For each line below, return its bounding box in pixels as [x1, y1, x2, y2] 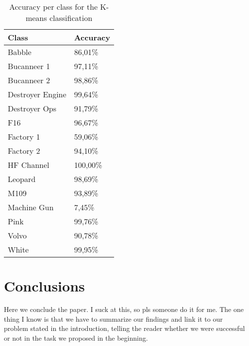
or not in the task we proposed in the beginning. [4, 332, 148, 343]
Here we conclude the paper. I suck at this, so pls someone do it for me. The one [4, 304, 244, 314]
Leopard [8, 173, 36, 184]
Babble [8, 46, 32, 57]
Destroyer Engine [8, 89, 66, 100]
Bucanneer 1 [8, 60, 50, 72]
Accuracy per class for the [9, 1, 98, 12]
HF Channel [8, 159, 50, 170]
